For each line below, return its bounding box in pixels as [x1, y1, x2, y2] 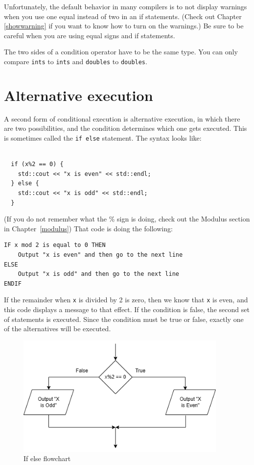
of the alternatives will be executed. [4, 323, 111, 334]
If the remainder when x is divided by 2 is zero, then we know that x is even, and [4, 294, 248, 305]
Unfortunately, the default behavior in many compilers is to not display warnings [4, 1, 247, 11]
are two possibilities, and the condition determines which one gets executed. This [4, 123, 247, 133]
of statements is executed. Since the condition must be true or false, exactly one [4, 314, 244, 324]
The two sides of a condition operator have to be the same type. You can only [4, 47, 238, 57]
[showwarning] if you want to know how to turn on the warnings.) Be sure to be [4, 21, 244, 31]
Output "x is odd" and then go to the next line [18, 270, 179, 278]
